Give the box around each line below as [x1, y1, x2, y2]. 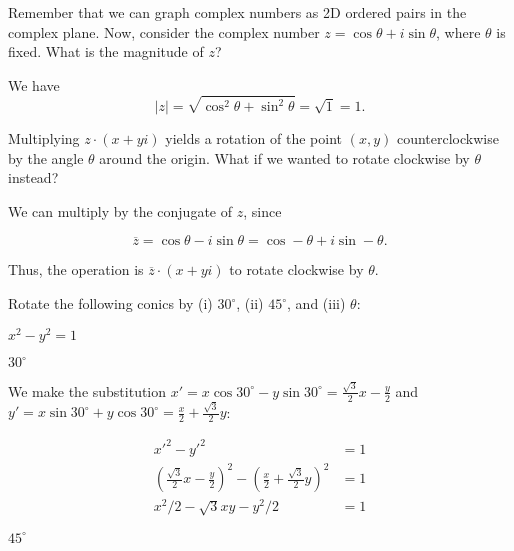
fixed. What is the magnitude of [8, 41, 204, 62]
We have [8, 74, 60, 95]
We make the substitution [8, 380, 167, 401]
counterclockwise [396, 128, 499, 149]
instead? [8, 167, 59, 188]
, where [436, 21, 481, 42]
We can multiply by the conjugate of [8, 200, 233, 221]
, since [243, 200, 282, 221]
